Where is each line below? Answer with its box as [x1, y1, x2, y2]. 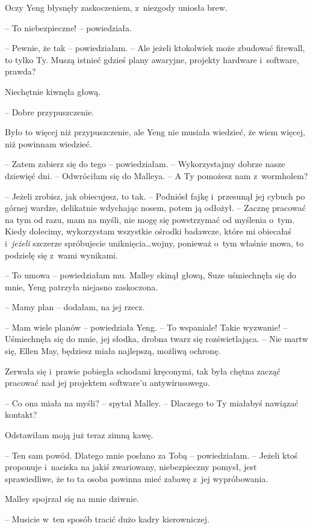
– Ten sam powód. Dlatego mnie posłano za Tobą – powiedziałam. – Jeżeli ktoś [5, 448, 298, 461]
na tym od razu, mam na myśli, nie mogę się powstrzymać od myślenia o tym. [5, 213, 295, 225]
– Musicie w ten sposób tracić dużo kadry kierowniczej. [5, 513, 209, 525]
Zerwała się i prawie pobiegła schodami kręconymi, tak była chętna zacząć [5, 364, 280, 377]
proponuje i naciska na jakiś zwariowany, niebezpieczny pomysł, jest [5, 460, 257, 473]
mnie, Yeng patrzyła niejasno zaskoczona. [5, 280, 158, 293]
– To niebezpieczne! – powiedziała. [5, 21, 132, 34]
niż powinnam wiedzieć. [5, 137, 92, 150]
